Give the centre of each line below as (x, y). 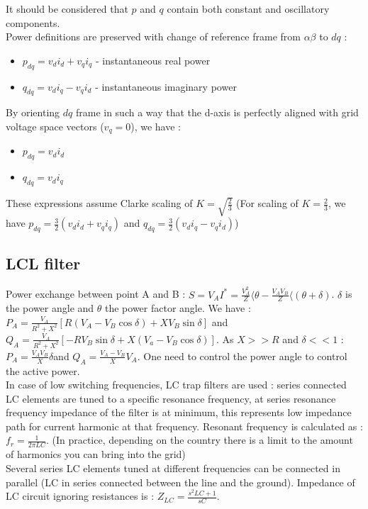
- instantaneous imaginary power (166, 86)
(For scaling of (267, 203)
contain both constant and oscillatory (248, 9)
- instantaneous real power (153, 60)
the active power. (43, 370)
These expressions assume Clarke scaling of (99, 203)
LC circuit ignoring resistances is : (80, 496)
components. (33, 22)
